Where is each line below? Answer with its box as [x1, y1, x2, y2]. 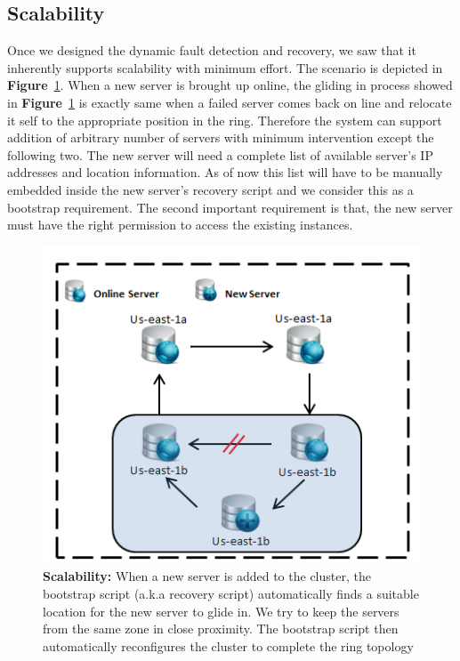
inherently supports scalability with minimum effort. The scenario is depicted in [7, 58, 443, 77]
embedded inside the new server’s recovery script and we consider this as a [7, 180, 414, 198]
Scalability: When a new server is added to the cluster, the [43, 567, 371, 585]
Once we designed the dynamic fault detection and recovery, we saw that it [7, 41, 416, 60]
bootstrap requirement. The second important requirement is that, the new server [7, 197, 453, 216]
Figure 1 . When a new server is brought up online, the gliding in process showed [7, 76, 453, 94]
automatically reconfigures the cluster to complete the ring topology [43, 636, 414, 655]
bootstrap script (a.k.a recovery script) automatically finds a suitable [43, 584, 419, 602]
